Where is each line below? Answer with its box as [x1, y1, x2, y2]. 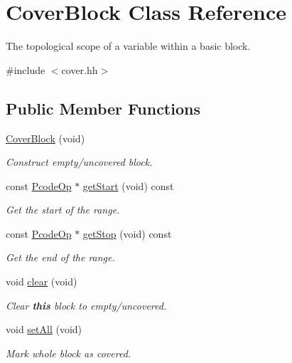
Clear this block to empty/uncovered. [6, 298, 167, 312]
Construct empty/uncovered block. [6, 154, 153, 169]
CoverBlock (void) [6, 130, 85, 145]
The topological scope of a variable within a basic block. [6, 38, 251, 53]
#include [6, 62, 45, 77]
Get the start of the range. [6, 202, 120, 217]
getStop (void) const [82, 226, 172, 241]
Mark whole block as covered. [6, 345, 131, 360]
